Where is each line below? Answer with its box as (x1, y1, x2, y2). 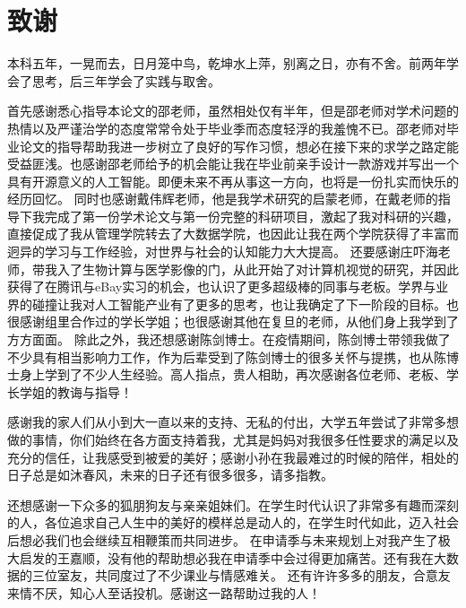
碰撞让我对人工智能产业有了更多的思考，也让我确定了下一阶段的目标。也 (31, 294, 459, 313)
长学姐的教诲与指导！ (7, 382, 133, 401)
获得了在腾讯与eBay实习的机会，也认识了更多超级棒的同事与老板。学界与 (7, 277, 436, 296)
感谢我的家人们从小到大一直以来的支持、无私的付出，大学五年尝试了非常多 (7, 413, 446, 431)
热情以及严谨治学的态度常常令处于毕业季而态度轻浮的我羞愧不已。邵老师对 (7, 118, 446, 137)
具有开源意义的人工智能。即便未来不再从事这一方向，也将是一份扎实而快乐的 (7, 171, 459, 190)
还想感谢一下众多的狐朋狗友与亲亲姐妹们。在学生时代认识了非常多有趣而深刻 (7, 495, 459, 514)
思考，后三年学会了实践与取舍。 (31, 71, 220, 90)
